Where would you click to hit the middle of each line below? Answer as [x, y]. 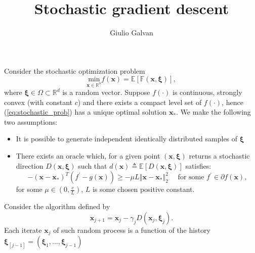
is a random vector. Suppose [106, 92]
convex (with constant [38, 102]
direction [30, 165]
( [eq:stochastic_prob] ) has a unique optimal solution [86, 112]
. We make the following [214, 112]
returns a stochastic [219, 156]
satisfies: [198, 165]
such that [93, 165]
